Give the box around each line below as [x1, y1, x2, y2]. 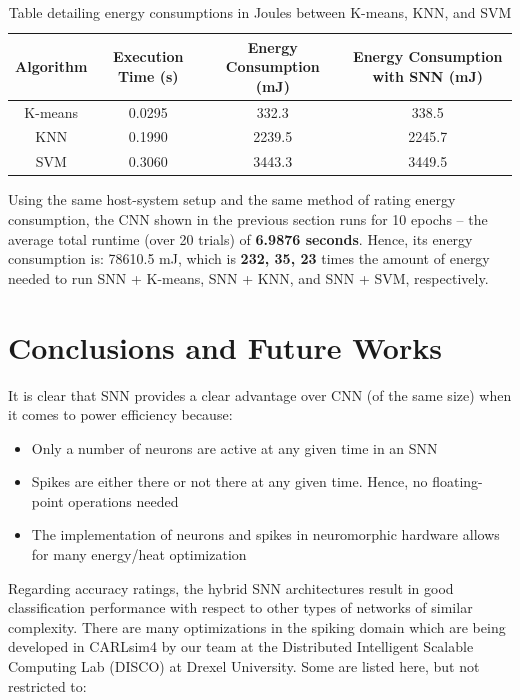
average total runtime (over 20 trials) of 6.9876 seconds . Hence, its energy [8, 228, 473, 249]
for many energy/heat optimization [31, 544, 247, 565]
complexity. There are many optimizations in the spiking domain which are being [8, 616, 506, 637]
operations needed [68, 490, 179, 511]
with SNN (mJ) [372, 65, 483, 86]
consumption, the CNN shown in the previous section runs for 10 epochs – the [8, 209, 488, 229]
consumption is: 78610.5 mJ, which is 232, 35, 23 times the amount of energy [8, 248, 490, 269]
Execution [113, 46, 184, 67]
